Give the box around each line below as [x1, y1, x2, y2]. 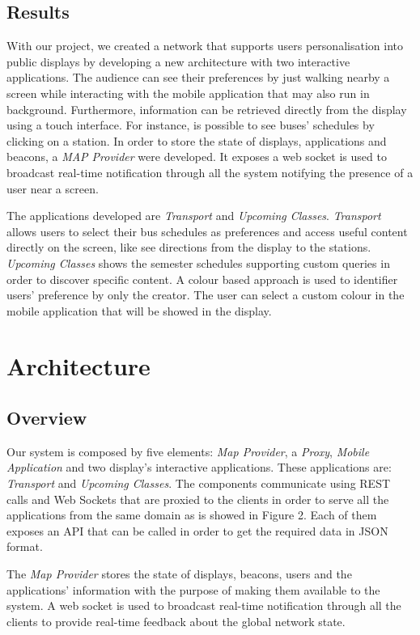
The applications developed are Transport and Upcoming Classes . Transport [6, 207, 381, 224]
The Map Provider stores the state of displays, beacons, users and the [6, 565, 352, 582]
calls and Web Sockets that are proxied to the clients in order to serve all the [6, 490, 389, 507]
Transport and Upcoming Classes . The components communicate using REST [6, 475, 391, 492]
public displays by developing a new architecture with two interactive [6, 53, 350, 70]
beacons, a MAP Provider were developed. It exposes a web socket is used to [6, 148, 387, 165]
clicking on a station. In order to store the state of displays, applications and [6, 132, 387, 149]
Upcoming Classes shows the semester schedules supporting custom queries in [6, 254, 390, 271]
